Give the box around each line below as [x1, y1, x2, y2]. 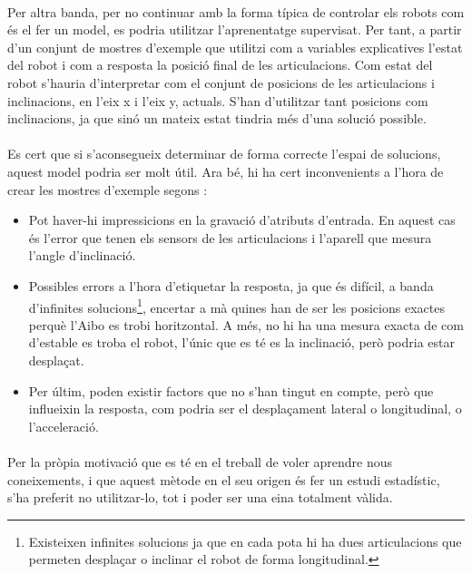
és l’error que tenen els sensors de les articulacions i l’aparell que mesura [28, 228, 432, 247]
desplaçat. [28, 350, 84, 369]
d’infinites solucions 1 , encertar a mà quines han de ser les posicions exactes [28, 295, 445, 316]
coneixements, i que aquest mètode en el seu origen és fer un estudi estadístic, [7, 470, 440, 489]
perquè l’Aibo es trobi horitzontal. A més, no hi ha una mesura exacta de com [28, 315, 464, 334]
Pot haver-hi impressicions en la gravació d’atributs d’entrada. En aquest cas [28, 210, 456, 229]
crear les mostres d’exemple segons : [7, 180, 208, 199]
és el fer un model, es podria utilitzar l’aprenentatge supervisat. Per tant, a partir [7, 20, 462, 39]
